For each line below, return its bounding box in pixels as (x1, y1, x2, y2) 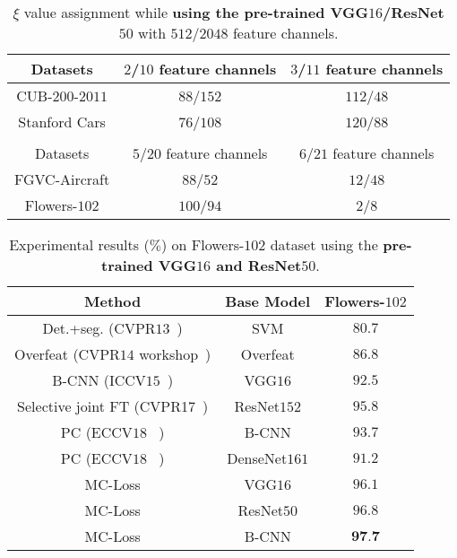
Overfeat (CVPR (14, 344, 120, 364)
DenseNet (227, 448, 288, 468)
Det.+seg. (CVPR (42, 318, 156, 338)
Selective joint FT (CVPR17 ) (17, 396, 209, 416)
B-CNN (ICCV (52, 370, 146, 390)
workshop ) (139, 344, 211, 364)
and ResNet (216, 255, 302, 275)
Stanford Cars (18, 111, 106, 132)
